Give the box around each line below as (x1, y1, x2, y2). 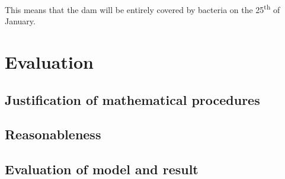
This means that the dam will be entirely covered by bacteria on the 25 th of (5, 2, 280, 15)
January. (5, 15, 36, 27)
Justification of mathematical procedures (5, 90, 260, 108)
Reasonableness (5, 125, 101, 143)
